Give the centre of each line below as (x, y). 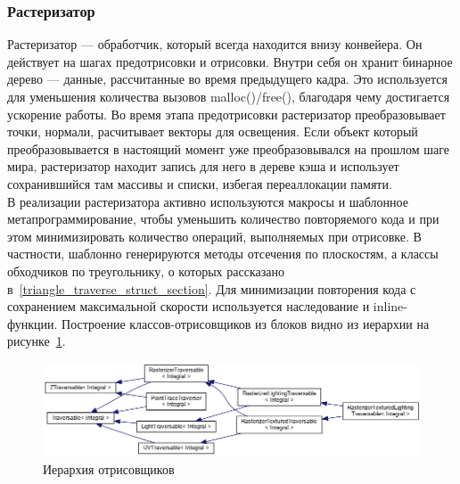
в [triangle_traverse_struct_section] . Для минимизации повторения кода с (212, 288)
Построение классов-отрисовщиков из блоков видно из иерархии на (246, 323)
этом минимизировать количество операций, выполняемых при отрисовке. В (214, 236)
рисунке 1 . (37, 341)
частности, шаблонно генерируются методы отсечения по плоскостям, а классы (223, 254)
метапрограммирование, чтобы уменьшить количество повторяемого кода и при (223, 219)
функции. (33, 323)
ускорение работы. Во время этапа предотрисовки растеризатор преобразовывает (226, 114)
